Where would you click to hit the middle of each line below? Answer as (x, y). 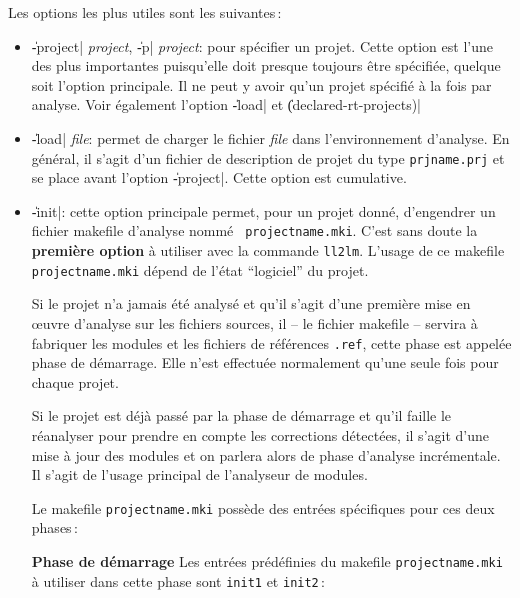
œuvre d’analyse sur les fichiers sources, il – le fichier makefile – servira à (254, 322)
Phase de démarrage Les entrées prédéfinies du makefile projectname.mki (267, 561)
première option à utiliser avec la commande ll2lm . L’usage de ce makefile (268, 250)
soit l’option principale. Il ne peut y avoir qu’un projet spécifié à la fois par (261, 84)
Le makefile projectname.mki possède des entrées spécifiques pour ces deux (263, 507)
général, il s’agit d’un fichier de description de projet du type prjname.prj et (268, 157)
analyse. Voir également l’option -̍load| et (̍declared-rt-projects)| (226, 104)
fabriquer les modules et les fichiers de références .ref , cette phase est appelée (271, 342)
